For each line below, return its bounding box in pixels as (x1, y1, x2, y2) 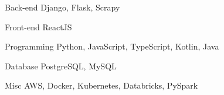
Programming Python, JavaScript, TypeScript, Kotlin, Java (5, 40, 219, 52)
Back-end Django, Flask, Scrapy (5, 1, 120, 13)
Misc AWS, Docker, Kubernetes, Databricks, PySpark (5, 79, 198, 92)
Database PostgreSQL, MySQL (5, 59, 117, 72)
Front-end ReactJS (5, 20, 72, 33)
